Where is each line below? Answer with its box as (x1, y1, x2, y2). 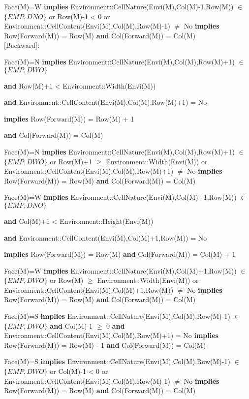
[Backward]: (4, 40, 39, 50)
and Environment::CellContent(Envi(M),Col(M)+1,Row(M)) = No (4, 232, 207, 243)
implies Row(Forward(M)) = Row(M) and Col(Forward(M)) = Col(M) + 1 (4, 249, 236, 259)
